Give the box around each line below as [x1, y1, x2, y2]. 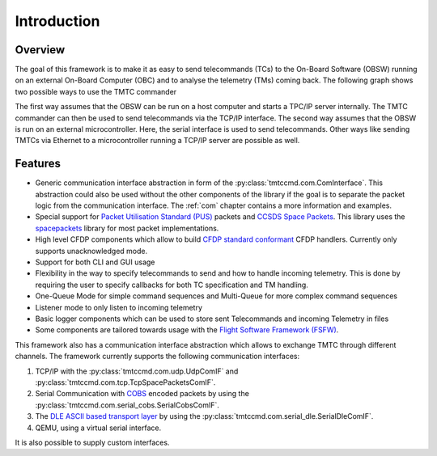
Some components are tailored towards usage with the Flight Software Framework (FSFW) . [35, 325, 339, 335]
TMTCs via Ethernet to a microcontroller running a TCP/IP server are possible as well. [15, 136, 300, 146]
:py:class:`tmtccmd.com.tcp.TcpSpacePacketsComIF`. [35, 377, 216, 387]
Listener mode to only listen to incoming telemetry [35, 302, 202, 312]
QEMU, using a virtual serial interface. [35, 423, 162, 433]
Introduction [15, 12, 100, 30]
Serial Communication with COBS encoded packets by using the [35, 389, 250, 399]
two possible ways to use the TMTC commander [15, 87, 177, 96]
